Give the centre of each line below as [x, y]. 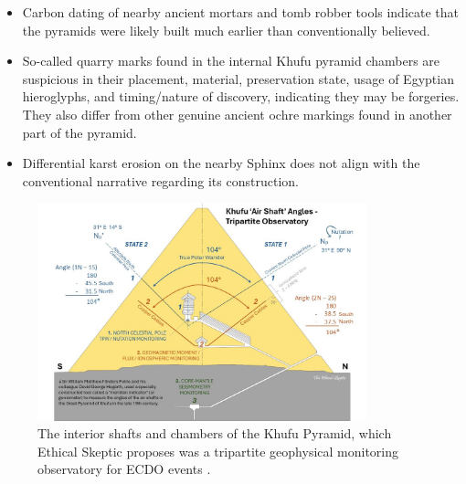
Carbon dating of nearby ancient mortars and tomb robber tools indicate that [241, 12]
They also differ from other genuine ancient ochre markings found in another [237, 114]
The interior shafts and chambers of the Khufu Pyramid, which [215, 433]
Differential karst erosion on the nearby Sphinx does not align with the [221, 163]
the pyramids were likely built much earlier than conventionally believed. [226, 30]
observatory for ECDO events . [124, 469]
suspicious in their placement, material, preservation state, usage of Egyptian [238, 78]
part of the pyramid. [79, 132]
